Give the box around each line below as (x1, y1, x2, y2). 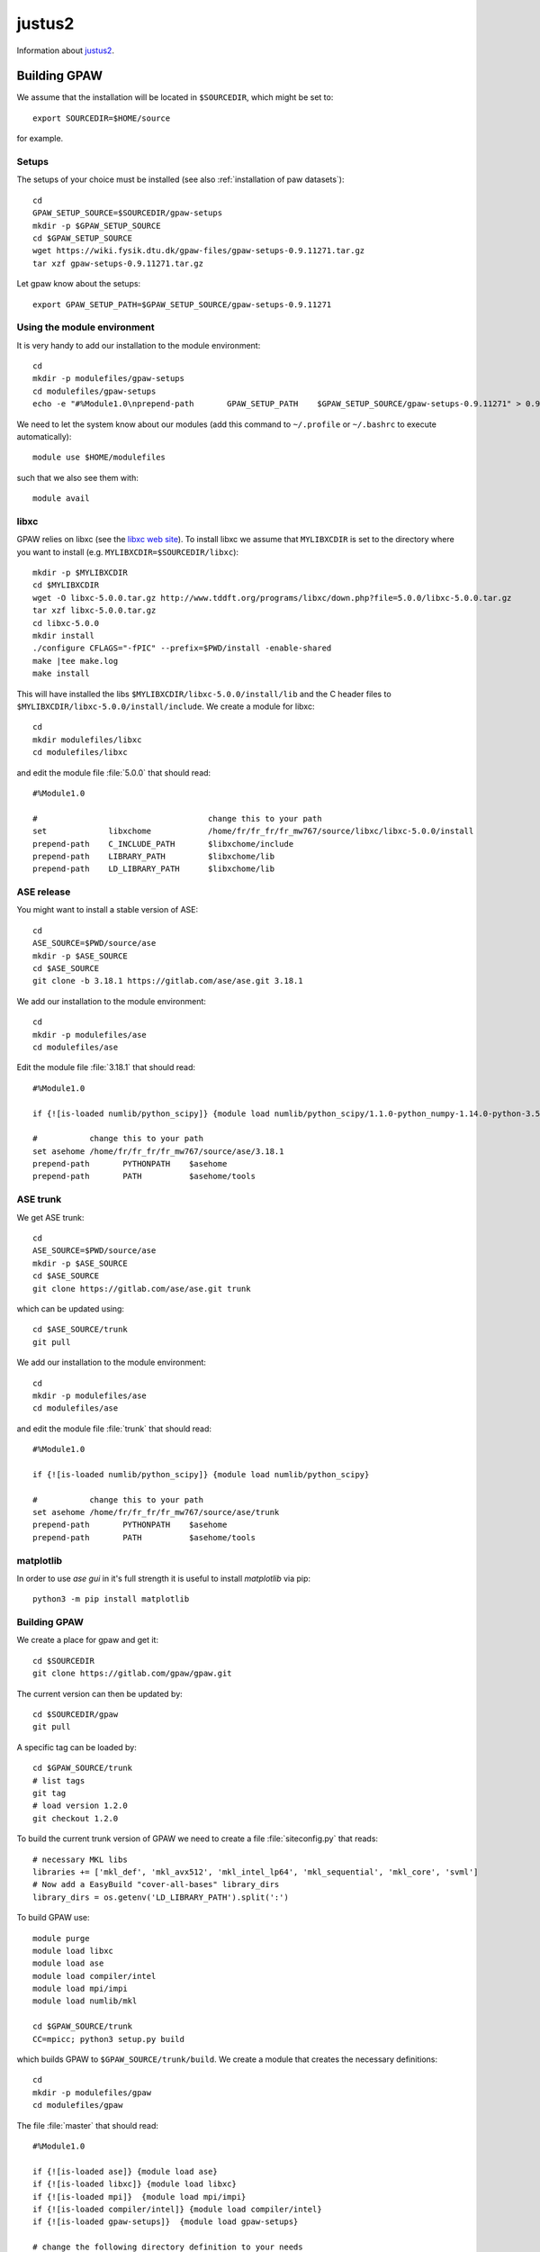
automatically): (16, 431, 72, 441)
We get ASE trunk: (16, 1212, 85, 1222)
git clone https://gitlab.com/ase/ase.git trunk (32, 1284, 251, 1294)
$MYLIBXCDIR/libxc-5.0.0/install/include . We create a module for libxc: (16, 701, 315, 712)
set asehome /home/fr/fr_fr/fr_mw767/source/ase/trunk (32, 1507, 280, 1518)
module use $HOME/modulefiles (32, 452, 166, 463)
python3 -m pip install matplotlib (32, 1594, 190, 1604)
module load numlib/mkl (32, 1996, 138, 2006)
